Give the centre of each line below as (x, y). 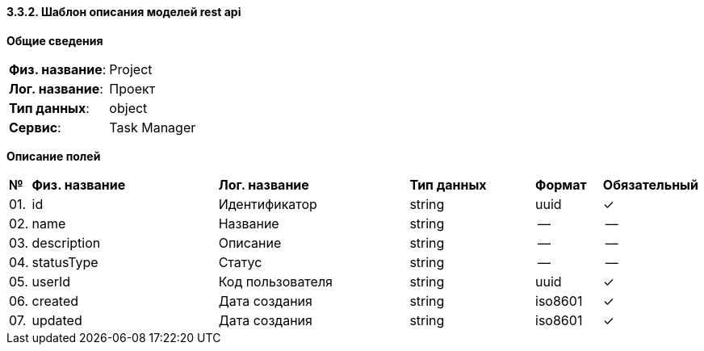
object (128, 108)
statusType (65, 262)
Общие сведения (55, 40)
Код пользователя (275, 281)
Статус (240, 262)
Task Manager (153, 127)
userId (51, 281)
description (66, 242)
